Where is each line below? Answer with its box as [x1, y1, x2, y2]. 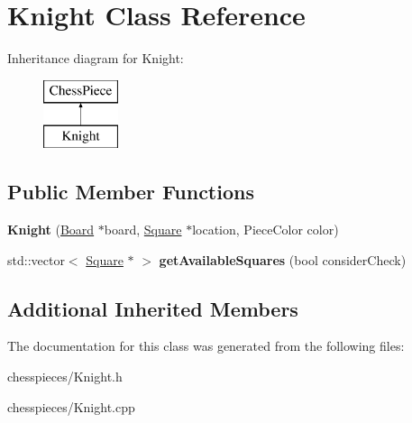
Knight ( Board [7, 220, 95, 239]
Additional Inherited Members [7, 294, 298, 322]
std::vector [7, 250, 65, 269]
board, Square [104, 220, 182, 239]
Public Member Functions [7, 178, 254, 206]
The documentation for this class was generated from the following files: [7, 336, 405, 355]
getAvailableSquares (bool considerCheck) [159, 250, 407, 269]
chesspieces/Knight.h [7, 367, 123, 386]
